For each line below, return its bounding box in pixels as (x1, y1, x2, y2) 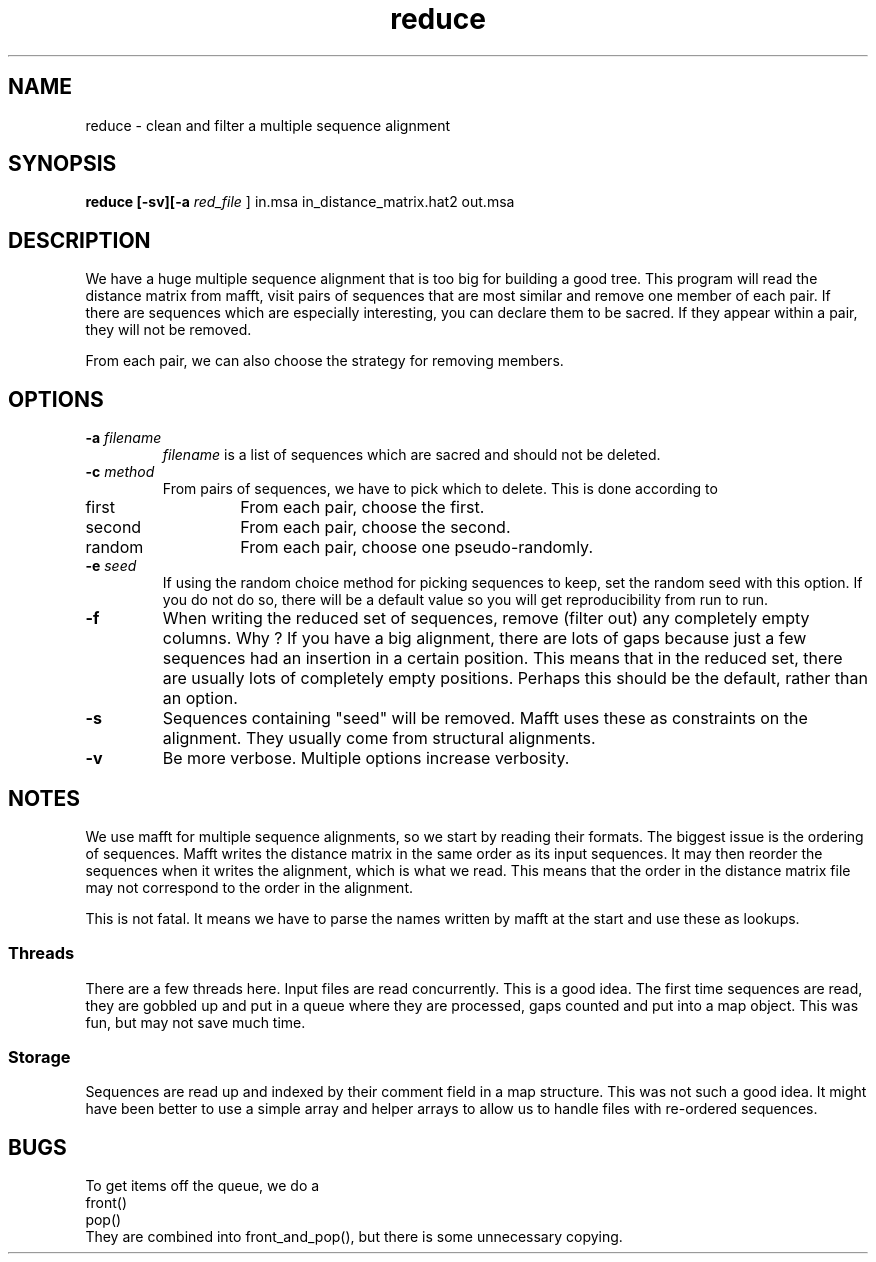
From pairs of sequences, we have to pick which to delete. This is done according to (162, 480, 718, 498)
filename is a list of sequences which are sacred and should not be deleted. (162, 446, 661, 464)
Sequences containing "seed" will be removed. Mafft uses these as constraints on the (162, 708, 808, 729)
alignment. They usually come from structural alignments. (162, 728, 596, 749)
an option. (162, 688, 238, 709)
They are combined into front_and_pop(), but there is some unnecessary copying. (85, 1228, 623, 1246)
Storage (8, 1047, 71, 1068)
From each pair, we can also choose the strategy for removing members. (85, 352, 564, 370)
